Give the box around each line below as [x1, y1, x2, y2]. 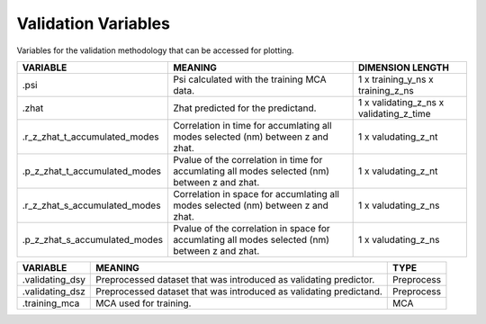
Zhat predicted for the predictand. [172, 102, 317, 114]
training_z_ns [357, 84, 414, 96]
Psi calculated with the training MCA [172, 73, 327, 85]
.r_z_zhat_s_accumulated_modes [22, 199, 161, 211]
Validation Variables [16, 13, 171, 33]
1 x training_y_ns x [357, 73, 434, 85]
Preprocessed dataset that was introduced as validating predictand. [95, 284, 382, 297]
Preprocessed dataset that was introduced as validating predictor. [95, 273, 375, 285]
